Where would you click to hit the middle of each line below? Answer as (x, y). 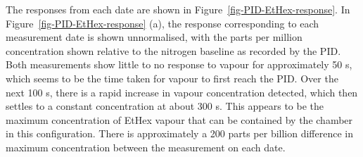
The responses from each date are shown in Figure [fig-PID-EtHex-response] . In (178, 9)
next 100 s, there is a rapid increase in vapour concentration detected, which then (182, 92)
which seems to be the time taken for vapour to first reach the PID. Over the (172, 78)
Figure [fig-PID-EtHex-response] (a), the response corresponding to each (163, 23)
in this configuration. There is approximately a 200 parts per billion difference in (180, 133)
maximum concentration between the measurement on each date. (146, 147)
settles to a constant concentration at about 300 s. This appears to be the (165, 106)
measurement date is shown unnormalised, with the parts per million (154, 37)
